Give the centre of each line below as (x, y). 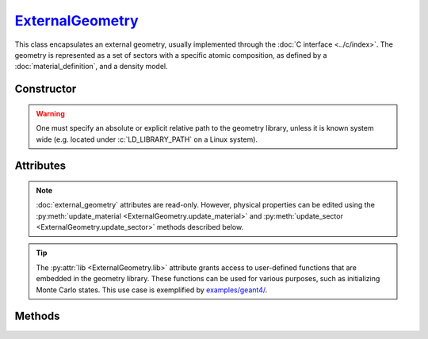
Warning (50, 113)
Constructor (46, 89)
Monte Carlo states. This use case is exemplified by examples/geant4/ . (152, 290)
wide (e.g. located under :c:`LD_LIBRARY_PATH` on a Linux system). (147, 139)
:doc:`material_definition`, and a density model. (91, 67)
